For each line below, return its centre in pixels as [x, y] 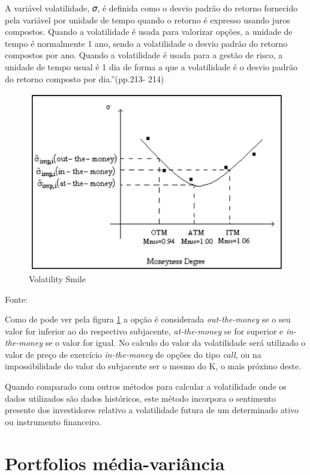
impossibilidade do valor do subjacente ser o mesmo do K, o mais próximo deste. [153, 366]
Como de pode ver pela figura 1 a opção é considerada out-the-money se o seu [148, 319]
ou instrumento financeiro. [53, 421]
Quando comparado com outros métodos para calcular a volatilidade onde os [146, 386]
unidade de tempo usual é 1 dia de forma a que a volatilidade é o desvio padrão [151, 66]
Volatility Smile [57, 278]
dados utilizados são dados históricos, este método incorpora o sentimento [140, 398]
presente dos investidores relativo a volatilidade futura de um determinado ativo [152, 410]
